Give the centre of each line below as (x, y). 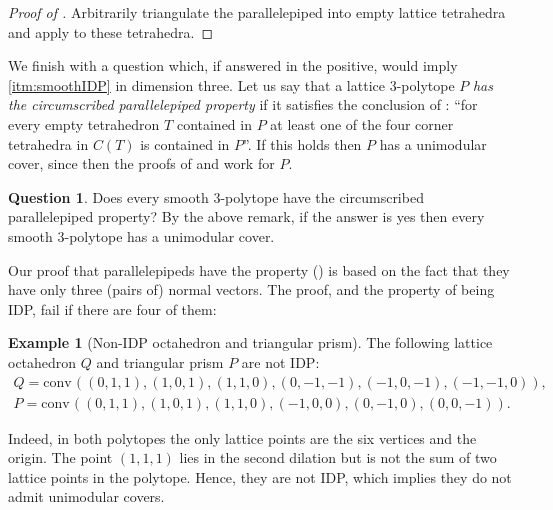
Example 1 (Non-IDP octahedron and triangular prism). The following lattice (250, 342)
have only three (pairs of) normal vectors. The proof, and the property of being (251, 289)
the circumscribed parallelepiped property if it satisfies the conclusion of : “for (243, 104)
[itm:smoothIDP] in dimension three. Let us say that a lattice (196, 84)
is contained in (185, 143)
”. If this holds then (302, 143)
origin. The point (60, 457)
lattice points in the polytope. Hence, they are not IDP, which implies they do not (260, 476)
